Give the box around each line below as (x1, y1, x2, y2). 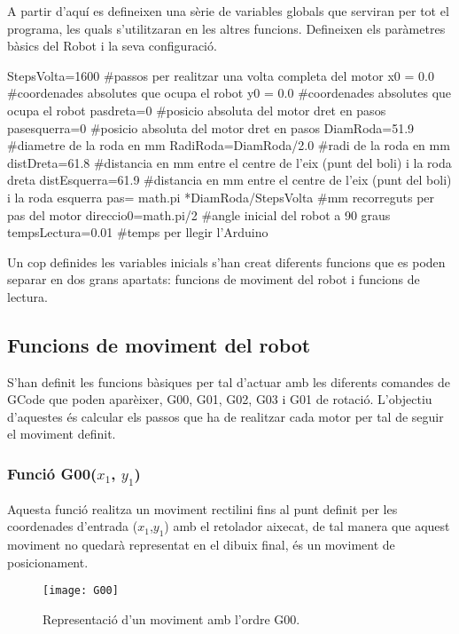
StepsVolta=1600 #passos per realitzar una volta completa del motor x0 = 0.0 (7, 66, 434, 84)
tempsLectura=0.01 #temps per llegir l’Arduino (7, 223, 268, 242)
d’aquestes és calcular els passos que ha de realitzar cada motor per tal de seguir (7, 407, 444, 425)
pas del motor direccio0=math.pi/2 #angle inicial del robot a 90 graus (7, 205, 391, 224)
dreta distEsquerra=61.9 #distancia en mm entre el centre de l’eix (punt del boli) (7, 170, 452, 189)
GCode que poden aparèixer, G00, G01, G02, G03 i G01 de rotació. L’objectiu (7, 390, 432, 408)
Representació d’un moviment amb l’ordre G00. (43, 609, 300, 628)
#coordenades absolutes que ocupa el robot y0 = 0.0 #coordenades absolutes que (7, 83, 452, 102)
